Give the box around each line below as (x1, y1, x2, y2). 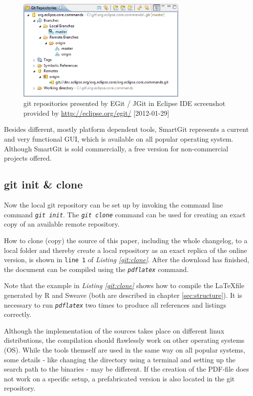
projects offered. (4, 153, 52, 163)
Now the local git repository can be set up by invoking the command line (4, 200, 223, 210)
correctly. (4, 309, 32, 319)
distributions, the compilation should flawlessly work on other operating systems (4, 335, 245, 345)
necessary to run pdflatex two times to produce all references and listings (4, 299, 226, 310)
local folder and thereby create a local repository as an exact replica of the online (4, 245, 247, 255)
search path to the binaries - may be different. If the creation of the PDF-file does (4, 364, 249, 374)
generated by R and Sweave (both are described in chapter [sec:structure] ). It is (4, 290, 242, 300)
